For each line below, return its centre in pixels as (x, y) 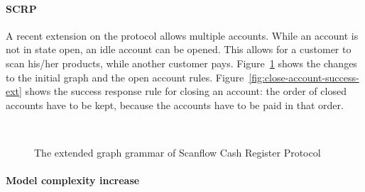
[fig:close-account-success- (304, 77)
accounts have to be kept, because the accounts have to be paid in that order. (175, 105)
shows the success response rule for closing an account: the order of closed (186, 91)
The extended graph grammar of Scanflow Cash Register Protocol (178, 152)
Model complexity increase (73, 180)
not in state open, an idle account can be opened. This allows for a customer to (179, 49)
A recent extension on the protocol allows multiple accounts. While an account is (182, 35)
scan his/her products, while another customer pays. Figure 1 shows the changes (181, 63)
